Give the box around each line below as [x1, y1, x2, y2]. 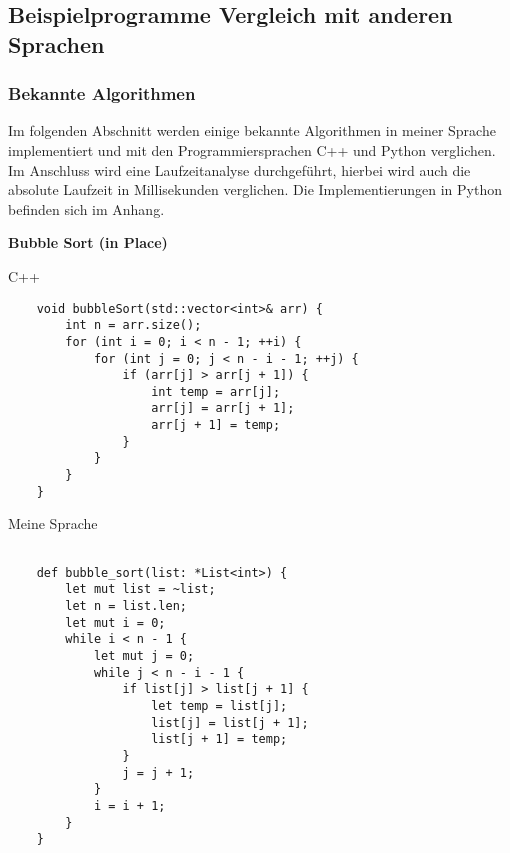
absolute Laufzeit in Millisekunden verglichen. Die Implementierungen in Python [8, 179, 502, 200]
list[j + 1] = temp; [151, 732, 288, 747]
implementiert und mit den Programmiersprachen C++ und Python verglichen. [8, 139, 496, 160]
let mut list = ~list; [65, 582, 216, 597]
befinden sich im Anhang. [8, 198, 165, 219]
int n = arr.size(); [65, 318, 202, 333]
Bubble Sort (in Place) [8, 232, 168, 253]
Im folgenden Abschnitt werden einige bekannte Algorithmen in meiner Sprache [8, 120, 496, 141]
